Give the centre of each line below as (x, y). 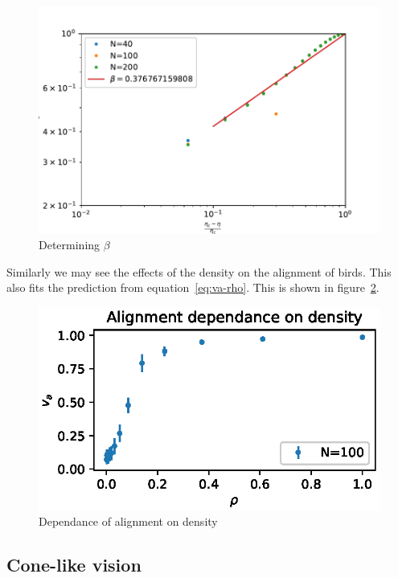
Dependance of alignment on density (128, 521)
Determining (70, 245)
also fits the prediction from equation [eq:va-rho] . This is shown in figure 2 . (193, 287)
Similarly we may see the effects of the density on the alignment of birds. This (199, 271)
